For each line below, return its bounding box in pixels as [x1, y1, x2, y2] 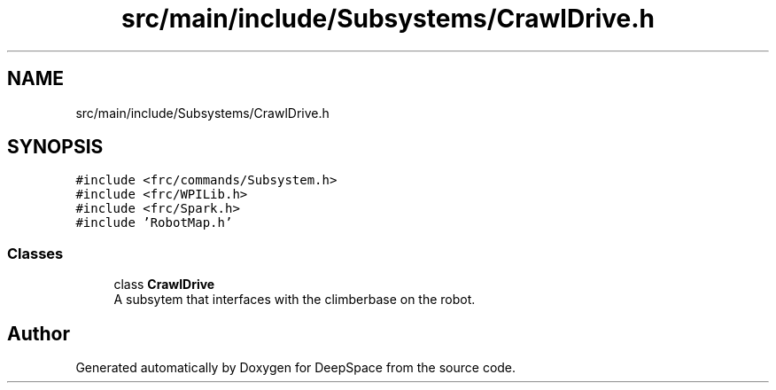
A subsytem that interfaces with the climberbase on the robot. [113, 292, 476, 308]
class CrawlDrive [113, 277, 215, 292]
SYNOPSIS [7, 136, 104, 159]
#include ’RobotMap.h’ [75, 215, 233, 230]
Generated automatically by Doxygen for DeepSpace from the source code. [75, 360, 516, 376]
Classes [7, 244, 64, 262]
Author [7, 322, 70, 345]
